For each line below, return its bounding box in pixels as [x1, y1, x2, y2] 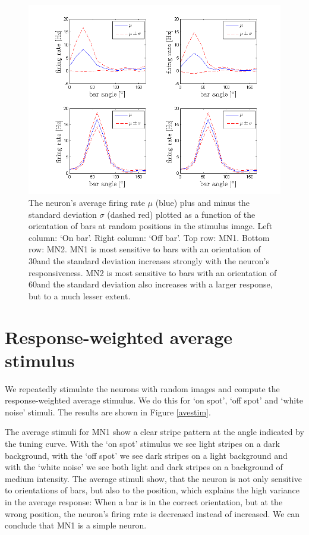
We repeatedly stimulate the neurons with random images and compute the [5, 382, 280, 395]
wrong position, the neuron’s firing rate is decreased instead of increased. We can [5, 507, 300, 520]
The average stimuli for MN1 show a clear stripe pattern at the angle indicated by [5, 426, 305, 438]
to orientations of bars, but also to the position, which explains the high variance [5, 484, 299, 496]
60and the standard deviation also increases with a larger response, [29, 278, 273, 290]
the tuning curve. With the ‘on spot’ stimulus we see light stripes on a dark [5, 437, 280, 450]
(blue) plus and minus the [155, 196, 250, 208]
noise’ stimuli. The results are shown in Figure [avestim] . [5, 405, 211, 418]
